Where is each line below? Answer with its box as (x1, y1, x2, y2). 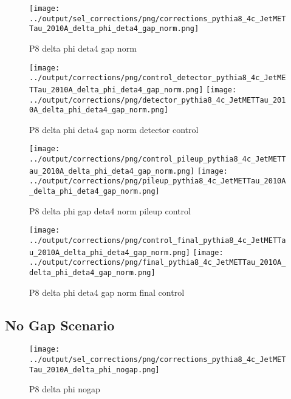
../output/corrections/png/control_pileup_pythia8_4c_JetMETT (29, 155, 286, 164)
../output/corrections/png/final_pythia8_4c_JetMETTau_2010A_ (29, 258, 286, 267)
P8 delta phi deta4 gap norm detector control (29, 123, 199, 135)
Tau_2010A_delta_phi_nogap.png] (29, 365, 160, 374)
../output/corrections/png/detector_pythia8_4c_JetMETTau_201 (29, 95, 286, 104)
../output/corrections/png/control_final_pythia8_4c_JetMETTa (29, 236, 286, 245)
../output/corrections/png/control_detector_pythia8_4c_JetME (29, 73, 286, 83)
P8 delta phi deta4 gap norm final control (29, 285, 185, 298)
